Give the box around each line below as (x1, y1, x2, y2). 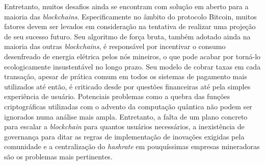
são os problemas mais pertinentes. (4, 151, 113, 161)
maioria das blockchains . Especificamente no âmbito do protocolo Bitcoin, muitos (4, 11, 257, 21)
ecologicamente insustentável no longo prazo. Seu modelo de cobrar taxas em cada (4, 61, 261, 72)
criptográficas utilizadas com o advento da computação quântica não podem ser (4, 101, 252, 111)
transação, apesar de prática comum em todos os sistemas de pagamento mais (4, 71, 247, 82)
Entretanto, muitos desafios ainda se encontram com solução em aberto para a (4, 1, 249, 11)
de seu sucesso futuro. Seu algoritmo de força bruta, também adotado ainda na (4, 31, 251, 41)
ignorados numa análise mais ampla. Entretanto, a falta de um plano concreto (4, 111, 248, 122)
